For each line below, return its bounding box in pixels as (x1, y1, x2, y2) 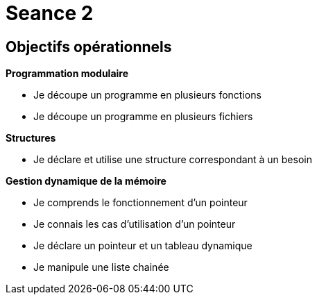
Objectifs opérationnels (6, 37, 172, 56)
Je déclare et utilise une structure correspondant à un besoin (33, 153, 312, 166)
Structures (6, 132, 56, 144)
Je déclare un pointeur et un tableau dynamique (33, 240, 252, 252)
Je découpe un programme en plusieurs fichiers (33, 110, 253, 123)
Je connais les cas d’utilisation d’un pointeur (33, 218, 236, 231)
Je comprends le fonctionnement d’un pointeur (33, 197, 248, 209)
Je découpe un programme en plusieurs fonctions (33, 89, 262, 101)
